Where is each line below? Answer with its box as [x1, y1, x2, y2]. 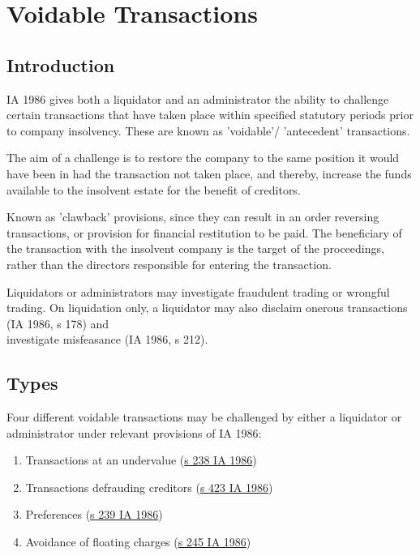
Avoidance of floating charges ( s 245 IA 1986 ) [25, 533, 251, 550]
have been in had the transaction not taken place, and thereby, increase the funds [6, 165, 412, 182]
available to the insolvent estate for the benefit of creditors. [6, 181, 301, 198]
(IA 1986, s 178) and [6, 314, 109, 331]
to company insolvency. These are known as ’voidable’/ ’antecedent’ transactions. [6, 122, 410, 139]
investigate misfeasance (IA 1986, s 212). [6, 331, 208, 348]
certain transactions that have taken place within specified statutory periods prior [6, 106, 414, 123]
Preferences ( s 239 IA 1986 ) [25, 506, 163, 523]
